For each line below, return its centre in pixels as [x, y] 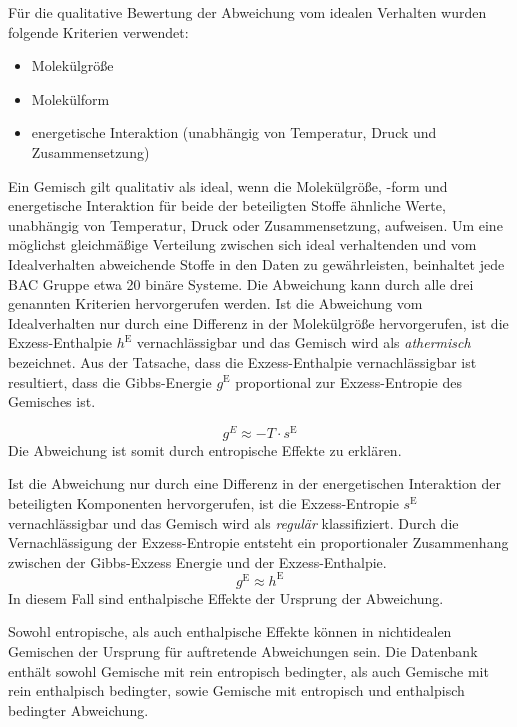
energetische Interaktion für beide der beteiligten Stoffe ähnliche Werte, [227, 205]
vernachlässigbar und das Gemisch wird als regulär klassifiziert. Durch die [233, 522]
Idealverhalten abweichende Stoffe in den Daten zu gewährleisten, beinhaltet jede [256, 263]
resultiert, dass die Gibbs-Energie [110, 381]
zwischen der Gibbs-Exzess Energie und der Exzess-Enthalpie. [197, 561]
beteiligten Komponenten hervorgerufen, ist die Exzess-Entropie [203, 502]
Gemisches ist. [52, 401]
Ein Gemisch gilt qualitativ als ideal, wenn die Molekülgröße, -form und [228, 185]
